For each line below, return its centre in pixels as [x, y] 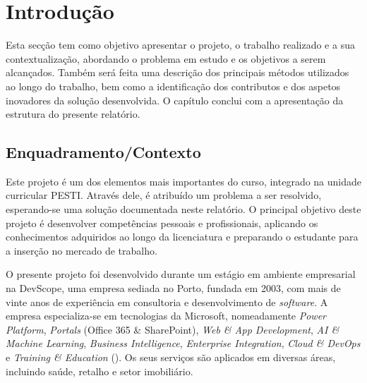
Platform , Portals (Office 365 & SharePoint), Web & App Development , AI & [173, 329]
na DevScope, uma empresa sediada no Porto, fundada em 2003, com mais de [173, 288]
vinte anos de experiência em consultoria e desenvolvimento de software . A [167, 302]
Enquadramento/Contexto [103, 152]
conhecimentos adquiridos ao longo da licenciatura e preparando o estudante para [182, 237]
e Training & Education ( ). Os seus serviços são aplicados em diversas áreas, [171, 357]
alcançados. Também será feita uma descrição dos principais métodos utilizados [178, 72]
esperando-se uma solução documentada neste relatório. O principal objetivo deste [183, 209]
